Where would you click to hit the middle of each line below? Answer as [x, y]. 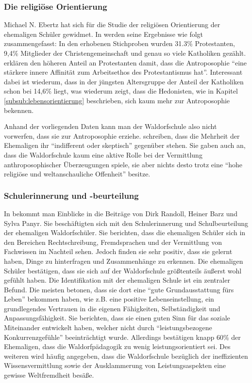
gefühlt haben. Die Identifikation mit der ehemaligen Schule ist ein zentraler [117, 280]
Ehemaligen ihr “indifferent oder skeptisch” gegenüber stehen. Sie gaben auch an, [125, 145]
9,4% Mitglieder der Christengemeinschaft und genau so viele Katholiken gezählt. [125, 53]
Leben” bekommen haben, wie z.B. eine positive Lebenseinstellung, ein [109, 299]
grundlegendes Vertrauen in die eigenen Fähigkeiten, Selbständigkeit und [112, 308]
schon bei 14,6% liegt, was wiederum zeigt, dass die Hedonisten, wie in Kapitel [121, 91]
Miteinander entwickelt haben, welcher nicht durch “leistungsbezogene [108, 327]
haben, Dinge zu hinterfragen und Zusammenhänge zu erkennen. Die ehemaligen [124, 261]
